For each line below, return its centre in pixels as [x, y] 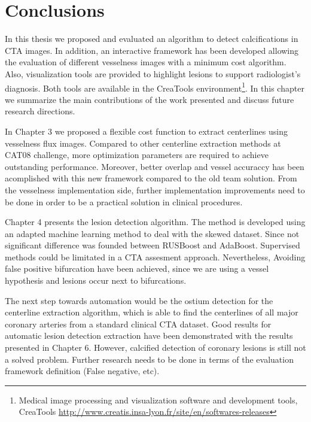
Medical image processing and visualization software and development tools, [158, 400]
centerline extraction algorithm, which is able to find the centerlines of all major [152, 312]
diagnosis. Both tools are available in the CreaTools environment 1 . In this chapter [155, 87]
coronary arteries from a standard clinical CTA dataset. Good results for [138, 324]
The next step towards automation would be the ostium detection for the [139, 300]
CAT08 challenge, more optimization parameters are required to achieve [137, 155]
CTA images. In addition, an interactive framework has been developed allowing [152, 50]
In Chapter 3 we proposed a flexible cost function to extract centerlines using [146, 131]
